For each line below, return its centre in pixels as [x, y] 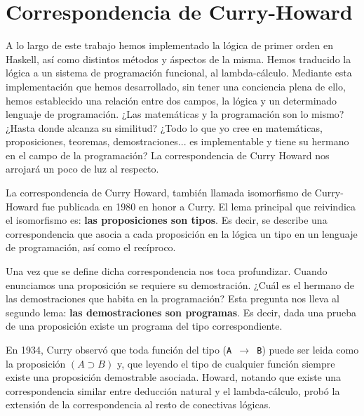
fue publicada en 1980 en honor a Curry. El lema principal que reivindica [199, 206]
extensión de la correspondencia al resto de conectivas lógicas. [139, 404]
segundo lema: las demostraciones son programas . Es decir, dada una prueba [181, 312]
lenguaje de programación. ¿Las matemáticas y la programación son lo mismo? [175, 114]
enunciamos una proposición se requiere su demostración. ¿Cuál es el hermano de [180, 284]
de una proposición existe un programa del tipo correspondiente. [144, 326]
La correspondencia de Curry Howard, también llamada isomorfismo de [159, 193]
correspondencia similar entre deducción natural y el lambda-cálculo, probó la [173, 390]
